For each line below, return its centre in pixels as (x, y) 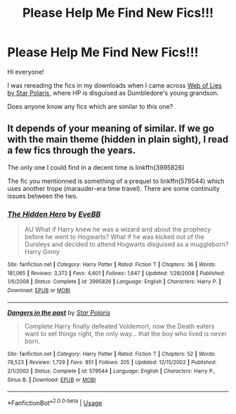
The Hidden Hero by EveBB (54, 214)
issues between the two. (43, 196)
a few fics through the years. (72, 151)
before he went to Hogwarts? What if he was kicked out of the (114, 237)
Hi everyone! (26, 72)
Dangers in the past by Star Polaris (59, 312)
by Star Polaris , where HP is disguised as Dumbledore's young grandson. (113, 93)
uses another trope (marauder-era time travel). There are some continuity (113, 188)
